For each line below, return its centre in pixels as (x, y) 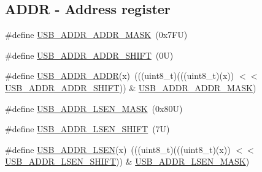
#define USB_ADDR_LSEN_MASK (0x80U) (94, 108)
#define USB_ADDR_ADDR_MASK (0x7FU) (96, 35)
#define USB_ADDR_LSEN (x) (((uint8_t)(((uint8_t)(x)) (118, 149)
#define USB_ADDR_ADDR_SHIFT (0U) (89, 55)
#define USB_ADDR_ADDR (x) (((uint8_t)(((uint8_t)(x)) (120, 76)
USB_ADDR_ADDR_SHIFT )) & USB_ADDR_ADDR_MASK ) (131, 87)
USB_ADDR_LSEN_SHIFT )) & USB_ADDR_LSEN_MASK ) (127, 161)
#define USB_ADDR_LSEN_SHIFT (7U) (87, 129)
